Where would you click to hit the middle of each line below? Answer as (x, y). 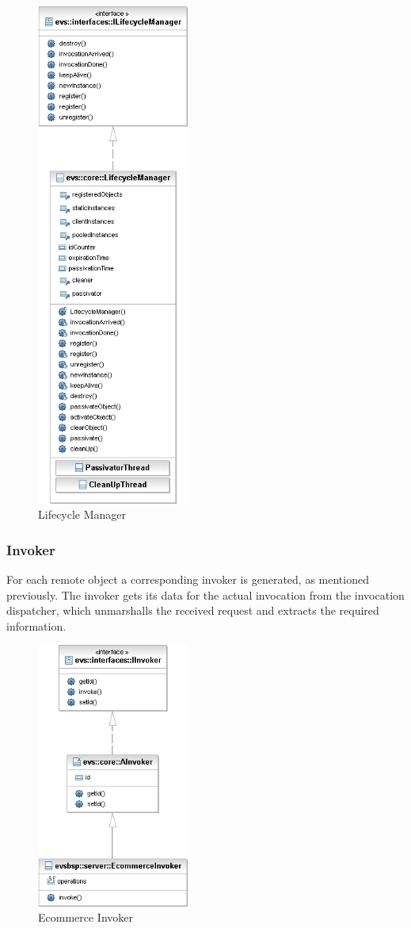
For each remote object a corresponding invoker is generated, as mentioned (188, 579)
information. (36, 625)
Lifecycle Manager (82, 514)
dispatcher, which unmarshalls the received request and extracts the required (193, 610)
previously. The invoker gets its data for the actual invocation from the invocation (205, 594)
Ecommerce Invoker (86, 917)
